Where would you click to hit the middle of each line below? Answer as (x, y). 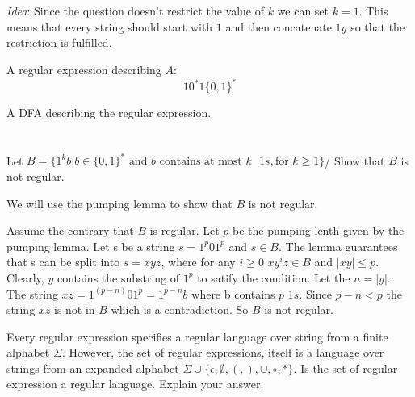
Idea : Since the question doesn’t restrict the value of (135, 11)
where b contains (233, 293)
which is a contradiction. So (180, 309)
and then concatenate (279, 26)
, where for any (198, 262)
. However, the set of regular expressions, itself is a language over (223, 352)
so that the (378, 26)
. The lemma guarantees (338, 246)
